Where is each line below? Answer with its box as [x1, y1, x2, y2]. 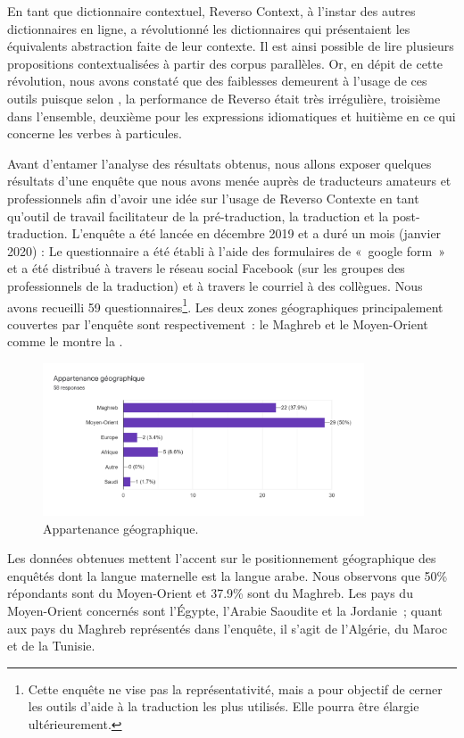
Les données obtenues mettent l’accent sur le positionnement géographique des [7, 549, 436, 568]
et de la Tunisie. [7, 636, 95, 655]
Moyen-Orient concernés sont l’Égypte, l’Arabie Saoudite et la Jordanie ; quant [7, 601, 443, 619]
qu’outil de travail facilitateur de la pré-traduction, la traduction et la [7, 206, 389, 225]
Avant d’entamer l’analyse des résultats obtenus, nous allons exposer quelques [7, 153, 432, 172]
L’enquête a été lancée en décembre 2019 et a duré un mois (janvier [71, 224, 442, 243]
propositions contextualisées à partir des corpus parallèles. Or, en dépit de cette [7, 54, 443, 72]
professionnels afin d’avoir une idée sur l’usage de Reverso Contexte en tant [7, 188, 419, 207]
